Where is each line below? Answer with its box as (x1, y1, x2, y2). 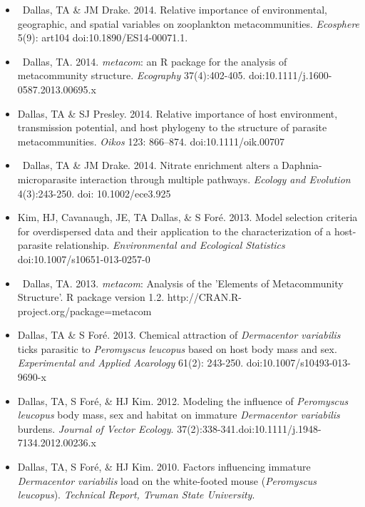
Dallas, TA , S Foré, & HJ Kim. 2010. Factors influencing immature (17, 459, 311, 474)
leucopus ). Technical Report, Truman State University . (17, 487, 255, 502)
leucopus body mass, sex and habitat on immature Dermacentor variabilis (17, 407, 340, 422)
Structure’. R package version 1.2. (17, 290, 165, 304)
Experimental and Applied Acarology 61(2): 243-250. (17, 355, 244, 370)
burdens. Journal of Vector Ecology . (17, 421, 174, 436)
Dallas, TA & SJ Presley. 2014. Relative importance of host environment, (17, 106, 338, 121)
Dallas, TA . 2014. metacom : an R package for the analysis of (22, 53, 287, 68)
